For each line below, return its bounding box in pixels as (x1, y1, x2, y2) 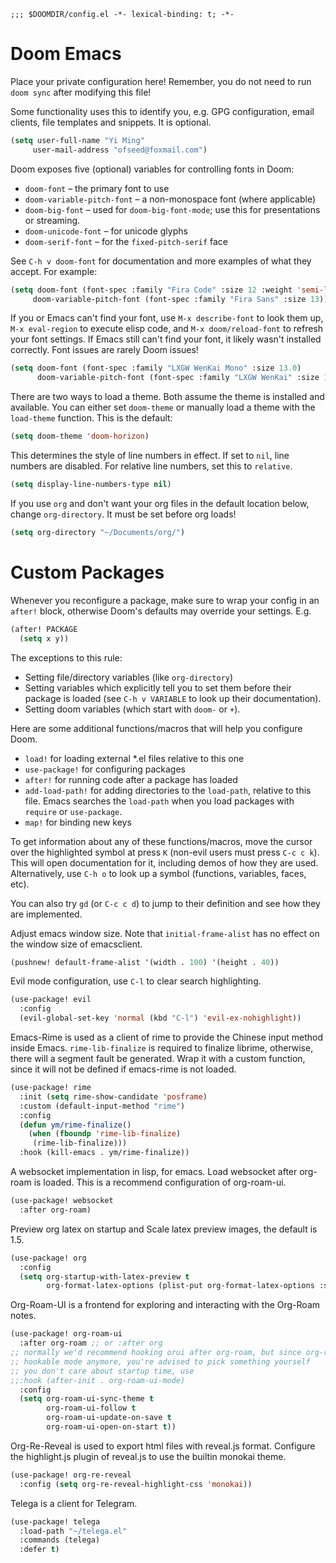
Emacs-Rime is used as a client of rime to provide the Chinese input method (10, 1031, 324, 1043)
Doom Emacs (10, 43, 122, 65)
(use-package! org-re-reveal (10, 1470, 132, 1480)
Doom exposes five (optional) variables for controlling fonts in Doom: (10, 163, 295, 175)
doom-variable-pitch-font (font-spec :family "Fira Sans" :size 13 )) (32, 294, 329, 304)
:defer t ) (19, 1545, 60, 1555)
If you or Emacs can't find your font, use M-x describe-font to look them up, (10, 312, 324, 324)
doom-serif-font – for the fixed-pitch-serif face (24, 235, 229, 247)
